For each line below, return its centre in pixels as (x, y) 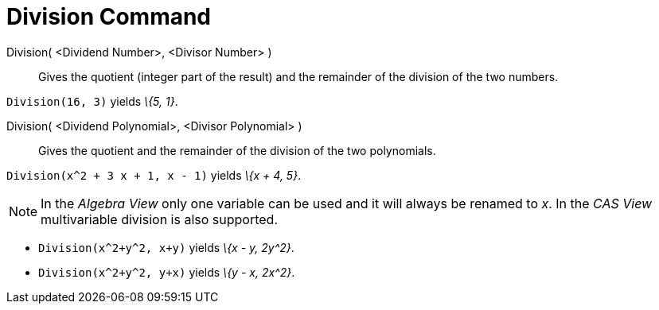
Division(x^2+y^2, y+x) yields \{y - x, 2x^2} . (167, 272)
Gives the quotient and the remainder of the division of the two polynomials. (237, 150)
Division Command (109, 17)
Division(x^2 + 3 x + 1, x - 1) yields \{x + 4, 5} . (154, 175)
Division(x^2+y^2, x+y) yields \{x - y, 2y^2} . (166, 247)
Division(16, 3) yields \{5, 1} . (92, 101)
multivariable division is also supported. (159, 219)
